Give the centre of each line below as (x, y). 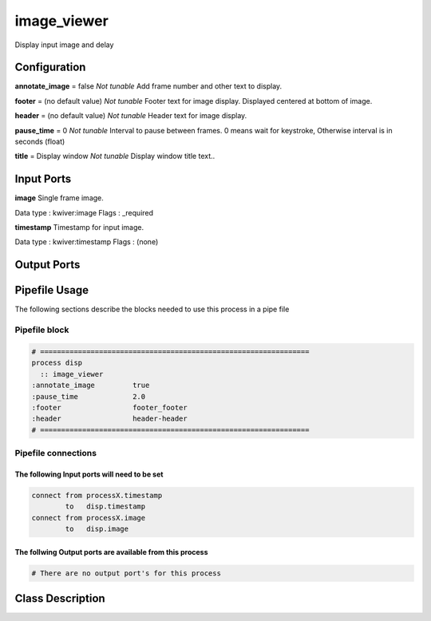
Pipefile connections (56, 453)
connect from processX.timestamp (97, 495)
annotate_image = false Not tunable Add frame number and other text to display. (148, 86)
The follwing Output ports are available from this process (111, 552)
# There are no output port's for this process (126, 573)
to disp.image (97, 529)
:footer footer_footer (109, 407)
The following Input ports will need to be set (89, 474)
